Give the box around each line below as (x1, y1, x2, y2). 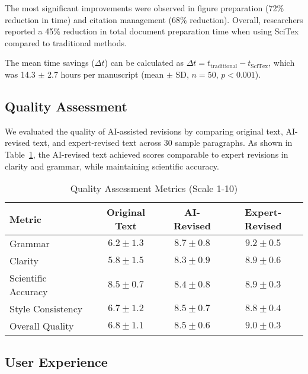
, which (268, 56, 295, 69)
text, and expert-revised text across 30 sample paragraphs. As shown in (33, 136, 293, 149)
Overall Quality (9, 319, 74, 333)
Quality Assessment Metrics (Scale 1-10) (70, 181, 238, 196)
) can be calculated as (104, 56, 184, 69)
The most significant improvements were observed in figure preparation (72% (5, 2, 284, 14)
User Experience (5, 352, 108, 370)
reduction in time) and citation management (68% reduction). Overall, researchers (5, 13, 303, 25)
